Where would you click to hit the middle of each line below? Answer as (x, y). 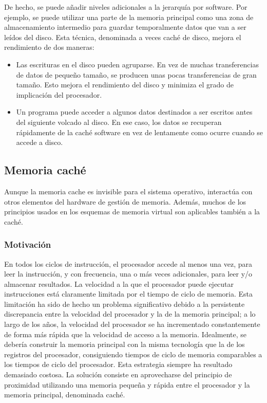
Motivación (28, 244)
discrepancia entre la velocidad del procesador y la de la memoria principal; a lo (130, 314)
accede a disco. (40, 142)
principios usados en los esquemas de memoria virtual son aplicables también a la (132, 212)
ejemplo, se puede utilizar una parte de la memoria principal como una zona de (129, 17)
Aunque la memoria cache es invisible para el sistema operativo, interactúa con (128, 191)
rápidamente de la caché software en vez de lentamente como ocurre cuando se (139, 132)
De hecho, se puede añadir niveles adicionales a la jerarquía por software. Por (126, 7)
